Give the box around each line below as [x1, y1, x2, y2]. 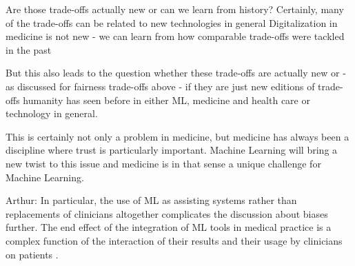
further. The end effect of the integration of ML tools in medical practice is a [6, 220, 332, 234]
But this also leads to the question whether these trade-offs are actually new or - [6, 65, 346, 80]
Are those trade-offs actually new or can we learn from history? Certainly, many [6, 2, 344, 16]
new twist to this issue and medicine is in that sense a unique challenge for [6, 156, 321, 170]
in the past [6, 42, 52, 57]
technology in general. [6, 106, 98, 121]
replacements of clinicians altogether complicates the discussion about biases [6, 206, 328, 221]
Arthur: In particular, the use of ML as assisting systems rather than [6, 193, 297, 207]
